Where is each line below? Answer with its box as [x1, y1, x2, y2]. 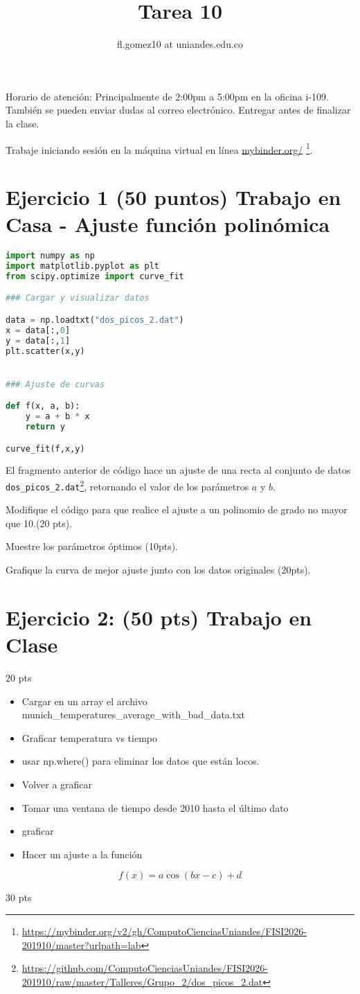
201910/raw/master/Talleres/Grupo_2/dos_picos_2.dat [21, 974, 263, 988]
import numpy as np [6, 251, 95, 261]
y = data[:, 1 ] [6, 335, 71, 346]
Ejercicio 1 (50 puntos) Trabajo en [6, 182, 341, 211]
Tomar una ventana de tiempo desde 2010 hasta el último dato [21, 800, 289, 815]
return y [25, 421, 65, 432]
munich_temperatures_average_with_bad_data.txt [21, 707, 246, 722]
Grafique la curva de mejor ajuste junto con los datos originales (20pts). [6, 562, 311, 577]
